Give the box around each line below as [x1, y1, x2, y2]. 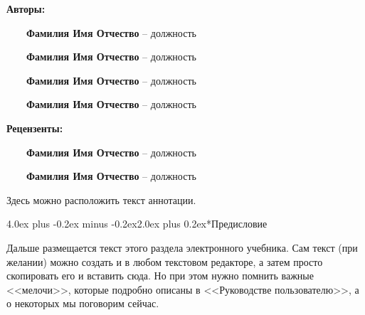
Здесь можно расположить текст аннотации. [6, 192, 196, 207]
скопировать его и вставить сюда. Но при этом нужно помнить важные [6, 268, 314, 283]
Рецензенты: [6, 120, 63, 135]
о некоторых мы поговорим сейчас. [6, 296, 159, 311]
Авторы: [6, 1, 46, 16]
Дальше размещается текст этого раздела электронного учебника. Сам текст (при [6, 240, 358, 255]
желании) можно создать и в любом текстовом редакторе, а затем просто [6, 254, 323, 269]
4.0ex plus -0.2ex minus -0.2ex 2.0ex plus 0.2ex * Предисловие [6, 216, 268, 231]
